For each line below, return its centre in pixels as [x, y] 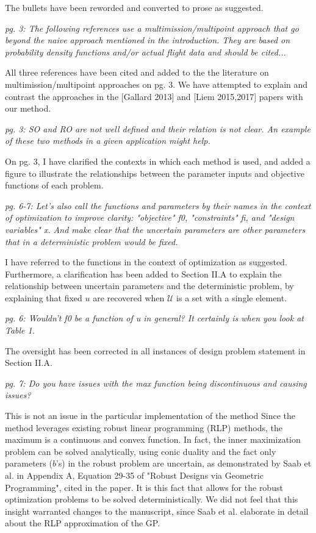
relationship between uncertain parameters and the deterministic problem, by [149, 286]
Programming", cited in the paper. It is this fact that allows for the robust [144, 487]
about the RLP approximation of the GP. [83, 523]
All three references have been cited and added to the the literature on [137, 72]
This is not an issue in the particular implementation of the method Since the [150, 416]
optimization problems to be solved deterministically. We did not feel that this [152, 499]
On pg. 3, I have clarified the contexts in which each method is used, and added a [158, 161]
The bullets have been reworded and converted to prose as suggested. [134, 7]
